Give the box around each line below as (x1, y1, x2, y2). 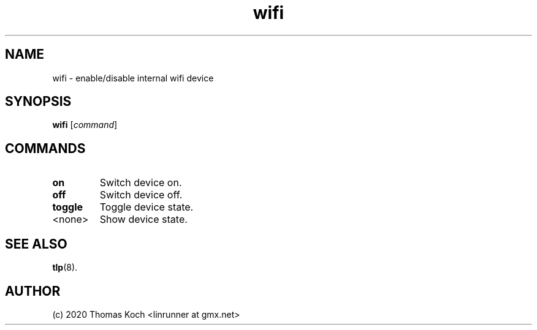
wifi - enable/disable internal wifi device (52, 72, 214, 83)
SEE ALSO (5, 236, 67, 252)
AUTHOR (5, 283, 61, 299)
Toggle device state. (99, 201, 194, 214)
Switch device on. (99, 176, 182, 189)
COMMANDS (5, 140, 86, 156)
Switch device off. (99, 189, 183, 201)
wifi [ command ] (52, 119, 118, 130)
